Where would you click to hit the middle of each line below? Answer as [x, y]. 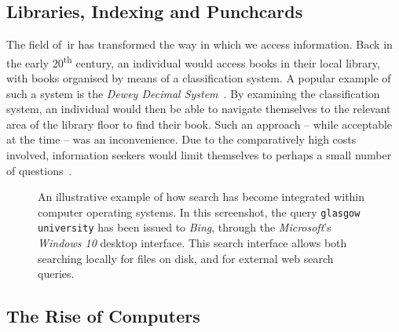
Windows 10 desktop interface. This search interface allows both [192, 243]
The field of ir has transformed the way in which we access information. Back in [199, 44]
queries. [56, 274]
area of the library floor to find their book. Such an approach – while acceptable [199, 124]
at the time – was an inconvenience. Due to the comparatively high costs [181, 139]
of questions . [39, 170]
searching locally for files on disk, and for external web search [186, 258]
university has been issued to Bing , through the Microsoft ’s [185, 227]
